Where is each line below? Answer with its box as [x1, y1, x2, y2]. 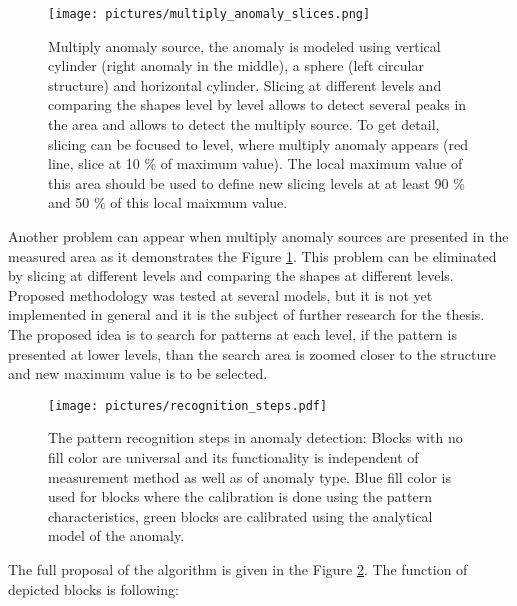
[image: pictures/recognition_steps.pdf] [48, 398, 328, 413]
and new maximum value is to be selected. [8, 363, 268, 384]
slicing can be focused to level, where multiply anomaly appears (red [48, 133, 468, 154]
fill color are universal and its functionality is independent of [48, 447, 419, 467]
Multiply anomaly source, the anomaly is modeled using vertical [48, 35, 441, 56]
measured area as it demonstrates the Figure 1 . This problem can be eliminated [8, 245, 497, 266]
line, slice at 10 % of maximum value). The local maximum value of [48, 153, 463, 174]
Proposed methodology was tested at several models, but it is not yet [8, 284, 433, 305]
